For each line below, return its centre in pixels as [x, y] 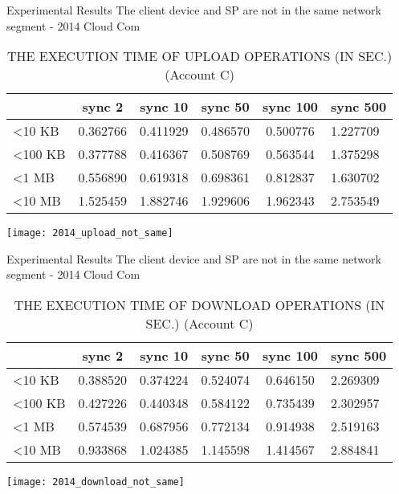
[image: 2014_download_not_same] [96, 482]
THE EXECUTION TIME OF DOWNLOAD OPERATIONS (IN [199, 305]
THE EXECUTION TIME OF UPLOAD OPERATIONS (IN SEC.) [199, 56]
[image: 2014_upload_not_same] [90, 233]
